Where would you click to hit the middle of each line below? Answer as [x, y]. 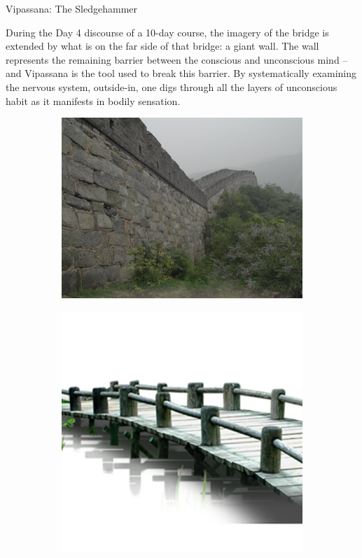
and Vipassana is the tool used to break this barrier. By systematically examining [181, 73]
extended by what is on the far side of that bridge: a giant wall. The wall [162, 46]
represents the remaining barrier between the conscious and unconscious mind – [177, 59]
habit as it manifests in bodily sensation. [93, 100]
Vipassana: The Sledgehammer [72, 8]
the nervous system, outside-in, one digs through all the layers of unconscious [172, 86]
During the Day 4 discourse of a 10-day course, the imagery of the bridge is [167, 32]
